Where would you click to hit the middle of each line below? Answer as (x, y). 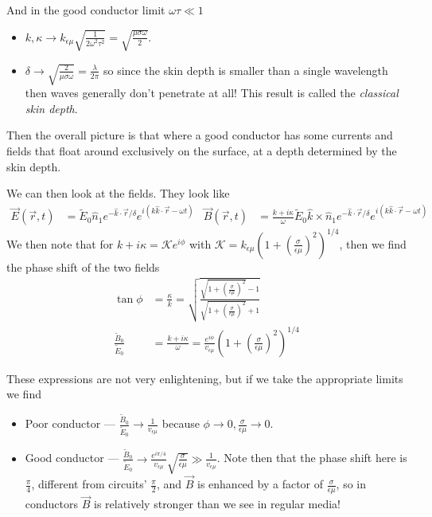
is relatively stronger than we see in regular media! (217, 504)
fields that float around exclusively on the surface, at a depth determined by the (202, 150)
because (181, 423)
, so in (351, 484)
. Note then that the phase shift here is (312, 458)
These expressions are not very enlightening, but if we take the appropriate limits (205, 378)
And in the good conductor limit (86, 10)
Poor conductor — (70, 423)
